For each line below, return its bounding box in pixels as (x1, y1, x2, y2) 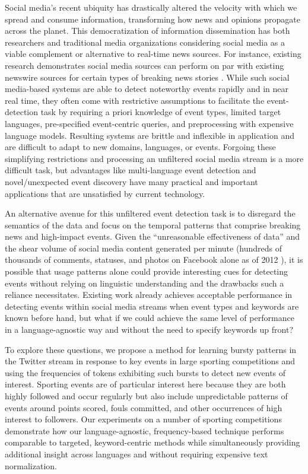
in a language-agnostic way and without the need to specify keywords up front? (5, 323, 294, 336)
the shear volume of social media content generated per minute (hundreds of (5, 241, 282, 254)
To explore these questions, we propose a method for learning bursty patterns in (5, 343, 297, 355)
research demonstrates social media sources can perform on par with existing (5, 59, 284, 71)
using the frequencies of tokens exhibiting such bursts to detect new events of (5, 366, 286, 378)
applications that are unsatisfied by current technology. (5, 187, 205, 199)
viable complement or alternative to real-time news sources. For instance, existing (5, 47, 301, 60)
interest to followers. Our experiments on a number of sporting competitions (5, 413, 282, 425)
